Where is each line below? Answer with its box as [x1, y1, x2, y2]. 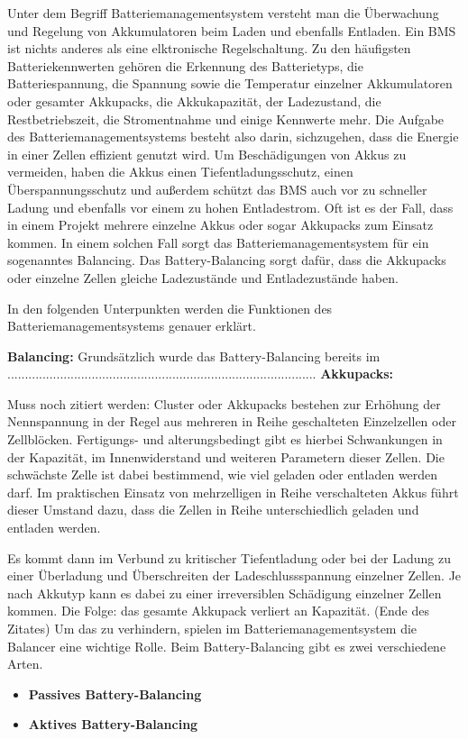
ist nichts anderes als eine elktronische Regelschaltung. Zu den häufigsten [7, 39, 411, 58]
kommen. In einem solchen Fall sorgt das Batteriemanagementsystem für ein [7, 233, 429, 251]
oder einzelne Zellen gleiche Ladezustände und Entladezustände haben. [7, 268, 399, 287]
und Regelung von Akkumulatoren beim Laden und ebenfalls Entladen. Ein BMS [7, 21, 456, 40]
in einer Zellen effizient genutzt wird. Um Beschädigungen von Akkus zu [7, 144, 407, 163]
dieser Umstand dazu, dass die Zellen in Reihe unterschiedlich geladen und [7, 500, 419, 519]
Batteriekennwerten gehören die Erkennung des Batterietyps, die [7, 56, 363, 75]
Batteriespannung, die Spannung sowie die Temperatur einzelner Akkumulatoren [7, 74, 453, 93]
